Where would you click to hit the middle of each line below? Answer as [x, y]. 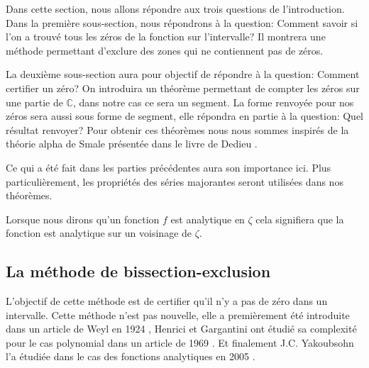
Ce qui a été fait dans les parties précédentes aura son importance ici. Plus [169, 167]
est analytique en [208, 219]
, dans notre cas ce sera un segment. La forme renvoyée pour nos [213, 102]
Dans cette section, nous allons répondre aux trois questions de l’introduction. [175, 9]
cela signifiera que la [300, 219]
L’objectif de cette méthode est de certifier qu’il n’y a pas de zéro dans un [167, 301]
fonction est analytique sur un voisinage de [99, 233]
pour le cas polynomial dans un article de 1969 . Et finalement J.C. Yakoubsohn [180, 342]
